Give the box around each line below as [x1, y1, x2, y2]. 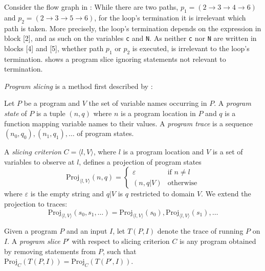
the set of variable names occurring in [89, 98, 207, 108]
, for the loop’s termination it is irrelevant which [94, 12, 246, 22]
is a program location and [123, 146, 204, 157]
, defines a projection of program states [79, 156, 202, 167]
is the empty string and [30, 188, 104, 199]
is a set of [212, 146, 243, 157]
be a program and [24, 98, 80, 108]
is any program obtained [179, 235, 256, 246]
